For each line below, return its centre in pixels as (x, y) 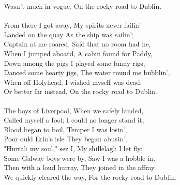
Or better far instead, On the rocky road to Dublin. (81, 91)
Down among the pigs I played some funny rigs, (75, 63)
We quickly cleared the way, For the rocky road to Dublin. (90, 177)
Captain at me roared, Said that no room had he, (77, 44)
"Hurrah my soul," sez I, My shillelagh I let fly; (73, 148)
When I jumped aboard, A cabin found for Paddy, (78, 53)
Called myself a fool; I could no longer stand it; (74, 120)
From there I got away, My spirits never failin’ (73, 25)
